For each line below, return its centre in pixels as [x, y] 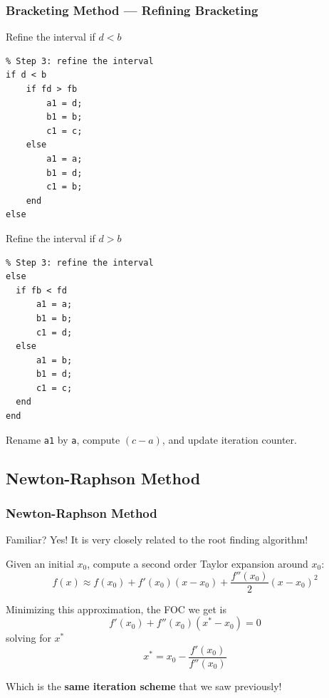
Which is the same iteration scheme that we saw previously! [144, 686]
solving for [28, 638]
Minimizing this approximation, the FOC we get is [116, 609]
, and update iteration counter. [229, 439]
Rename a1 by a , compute [63, 439]
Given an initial [40, 563]
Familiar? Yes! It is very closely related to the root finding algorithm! [157, 540]
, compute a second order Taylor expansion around [198, 563]
